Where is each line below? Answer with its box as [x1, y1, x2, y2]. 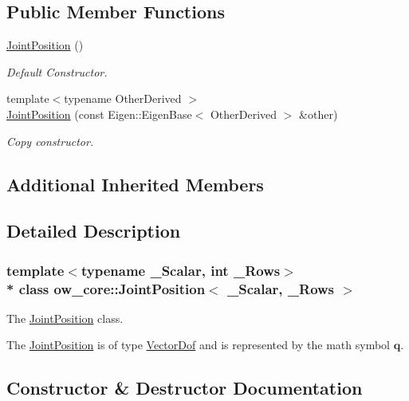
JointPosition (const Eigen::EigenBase [6, 105, 192, 122]
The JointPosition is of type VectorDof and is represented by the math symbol [6, 336, 391, 353]
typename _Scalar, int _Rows [81, 260, 281, 280]
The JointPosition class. [6, 309, 124, 326]
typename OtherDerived [64, 90, 182, 107]
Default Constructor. [6, 63, 108, 80]
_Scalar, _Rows [227, 278, 335, 298]
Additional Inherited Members [6, 171, 264, 196]
